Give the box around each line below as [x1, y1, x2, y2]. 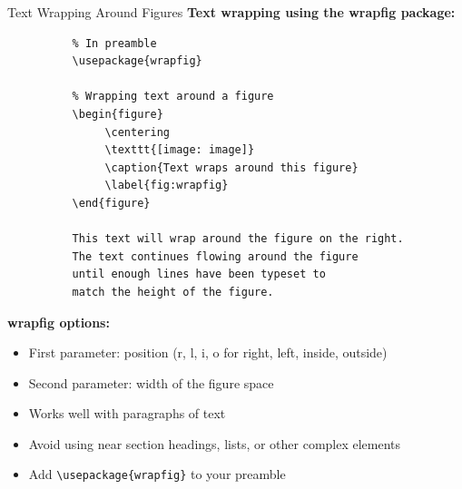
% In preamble [72, 36, 157, 50]
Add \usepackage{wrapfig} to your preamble [28, 465, 286, 484]
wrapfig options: [7, 312, 110, 331]
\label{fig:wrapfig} [104, 179, 229, 192]
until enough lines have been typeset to [72, 268, 326, 281]
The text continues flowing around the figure [72, 249, 359, 263]
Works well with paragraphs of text [28, 404, 226, 423]
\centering [104, 125, 170, 139]
